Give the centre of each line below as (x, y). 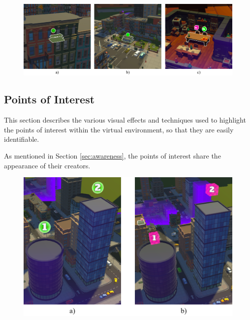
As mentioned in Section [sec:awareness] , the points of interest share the (112, 155)
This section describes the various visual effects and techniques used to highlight (125, 120)
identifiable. (22, 139)
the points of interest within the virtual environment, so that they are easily (119, 129)
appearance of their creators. (47, 165)
